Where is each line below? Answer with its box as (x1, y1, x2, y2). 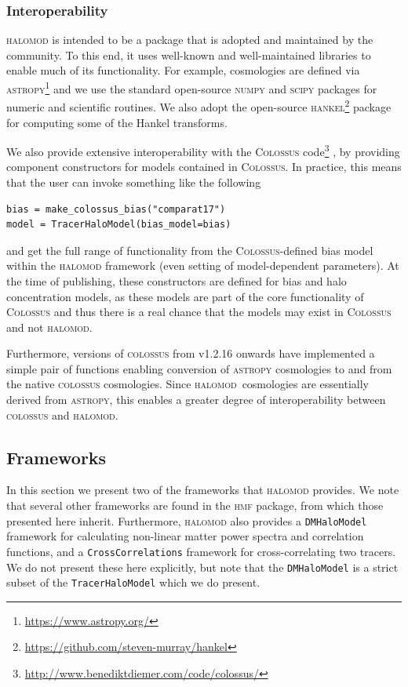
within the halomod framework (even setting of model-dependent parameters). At (6, 257, 399, 274)
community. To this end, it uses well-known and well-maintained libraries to (6, 46, 371, 63)
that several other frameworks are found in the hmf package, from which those (6, 497, 384, 514)
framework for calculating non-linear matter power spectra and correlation (6, 528, 364, 544)
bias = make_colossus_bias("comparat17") (6, 203, 226, 215)
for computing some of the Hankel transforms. (6, 114, 228, 130)
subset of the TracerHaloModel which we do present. (6, 574, 260, 591)
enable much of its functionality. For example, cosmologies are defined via (6, 62, 360, 78)
